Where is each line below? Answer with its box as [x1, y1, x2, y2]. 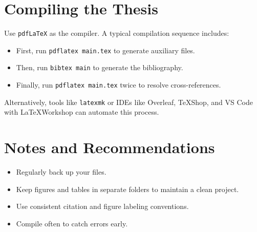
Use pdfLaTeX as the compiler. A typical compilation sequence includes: [4, 28, 229, 38]
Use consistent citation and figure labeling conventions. [16, 201, 189, 212]
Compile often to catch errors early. [16, 218, 128, 228]
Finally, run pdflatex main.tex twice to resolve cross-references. [16, 79, 221, 90]
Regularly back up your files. [16, 166, 106, 177]
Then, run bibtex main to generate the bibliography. [16, 62, 183, 73]
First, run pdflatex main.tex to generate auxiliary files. [16, 45, 195, 55]
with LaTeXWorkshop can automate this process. [4, 107, 159, 117]
